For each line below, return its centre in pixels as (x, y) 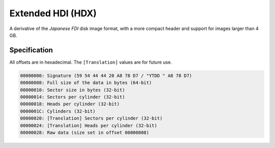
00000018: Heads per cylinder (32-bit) (70, 104)
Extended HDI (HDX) (53, 13)
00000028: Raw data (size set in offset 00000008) (85, 132)
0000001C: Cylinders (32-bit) (58, 111)
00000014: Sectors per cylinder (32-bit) (73, 97)
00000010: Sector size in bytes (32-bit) (73, 90)
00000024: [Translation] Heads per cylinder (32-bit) (89, 125)
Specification (31, 50)
